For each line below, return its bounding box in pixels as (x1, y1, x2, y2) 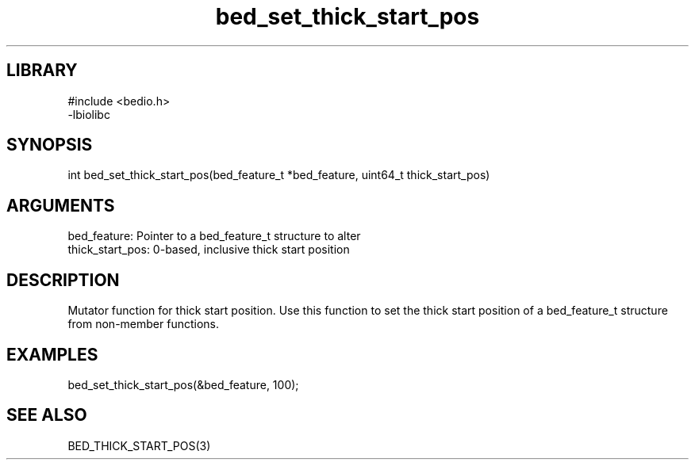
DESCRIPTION (6, 269, 120, 290)
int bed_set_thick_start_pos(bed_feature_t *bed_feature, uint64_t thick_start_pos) (67, 168, 490, 182)
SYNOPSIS (6, 135, 93, 155)
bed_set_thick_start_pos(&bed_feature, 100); (67, 377, 299, 392)
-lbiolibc (67, 107, 110, 121)
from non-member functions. (67, 317, 220, 331)
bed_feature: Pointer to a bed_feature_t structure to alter (67, 229, 361, 243)
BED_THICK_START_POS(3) (67, 438, 211, 453)
